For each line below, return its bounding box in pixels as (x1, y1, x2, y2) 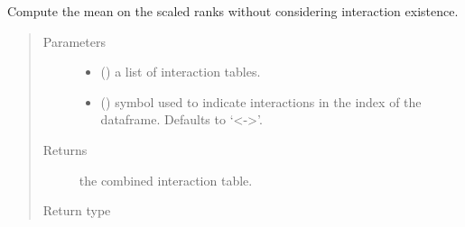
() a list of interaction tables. (100, 62, 261, 81)
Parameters (42, 32, 106, 50)
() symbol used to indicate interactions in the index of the (100, 92, 422, 111)
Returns (42, 140, 88, 159)
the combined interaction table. (79, 170, 253, 189)
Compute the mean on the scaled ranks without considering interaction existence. (7, 2, 459, 20)
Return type (42, 201, 111, 220)
